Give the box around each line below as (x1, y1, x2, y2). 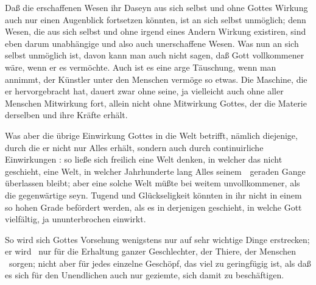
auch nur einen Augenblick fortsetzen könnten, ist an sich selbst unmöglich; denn (5, 13, 306, 26)
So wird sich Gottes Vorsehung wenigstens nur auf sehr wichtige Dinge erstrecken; (5, 233, 310, 245)
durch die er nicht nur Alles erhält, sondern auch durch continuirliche (5, 141, 264, 153)
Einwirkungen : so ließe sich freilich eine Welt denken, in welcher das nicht (5, 153, 283, 166)
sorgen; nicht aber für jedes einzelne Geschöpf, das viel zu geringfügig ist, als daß (9, 256, 311, 269)
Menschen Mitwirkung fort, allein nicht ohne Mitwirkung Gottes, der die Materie (5, 96, 307, 109)
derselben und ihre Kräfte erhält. (5, 108, 128, 121)
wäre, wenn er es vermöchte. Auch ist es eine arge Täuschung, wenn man (5, 60, 276, 73)
